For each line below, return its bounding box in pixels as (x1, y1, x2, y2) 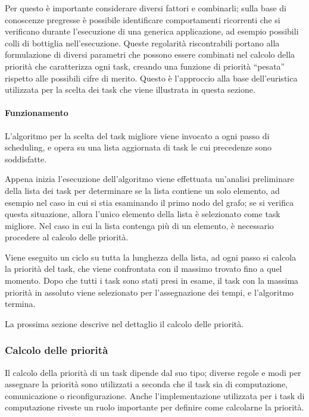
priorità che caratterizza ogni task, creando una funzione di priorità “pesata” (5, 59, 285, 72)
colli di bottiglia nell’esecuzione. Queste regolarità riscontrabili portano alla (5, 36, 280, 49)
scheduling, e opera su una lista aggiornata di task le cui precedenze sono (5, 141, 272, 153)
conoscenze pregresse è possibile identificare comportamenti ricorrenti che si (5, 13, 280, 26)
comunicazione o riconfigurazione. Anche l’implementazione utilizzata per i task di (5, 389, 305, 402)
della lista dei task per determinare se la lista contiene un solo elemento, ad (5, 184, 280, 196)
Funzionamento (5, 106, 68, 119)
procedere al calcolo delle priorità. (5, 231, 129, 243)
